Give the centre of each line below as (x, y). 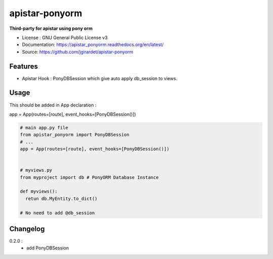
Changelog (27, 229)
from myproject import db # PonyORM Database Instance (89, 177)
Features (24, 66)
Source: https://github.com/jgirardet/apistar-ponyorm (78, 52)
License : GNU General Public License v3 (65, 38)
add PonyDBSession (48, 248)
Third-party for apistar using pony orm (51, 28)
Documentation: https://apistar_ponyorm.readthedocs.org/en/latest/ (93, 45)
